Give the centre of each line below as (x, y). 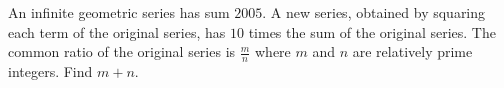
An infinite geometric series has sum (119, 12)
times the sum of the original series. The (372, 31)
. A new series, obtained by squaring (374, 12)
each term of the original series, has (117, 31)
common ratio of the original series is (122, 51)
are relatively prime (412, 51)
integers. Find (50, 71)
